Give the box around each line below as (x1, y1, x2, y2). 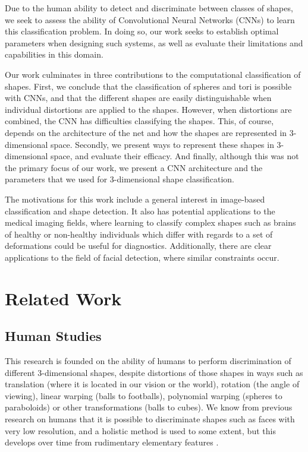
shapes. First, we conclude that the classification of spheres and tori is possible (5, 80, 292, 92)
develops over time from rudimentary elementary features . (5, 436, 219, 448)
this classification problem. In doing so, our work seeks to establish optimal (5, 25, 279, 37)
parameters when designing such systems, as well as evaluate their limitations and (5, 36, 303, 49)
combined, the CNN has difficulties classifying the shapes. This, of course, (5, 115, 274, 127)
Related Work (5, 286, 122, 310)
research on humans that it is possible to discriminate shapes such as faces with (5, 413, 295, 425)
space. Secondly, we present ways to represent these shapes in (51, 138, 274, 150)
